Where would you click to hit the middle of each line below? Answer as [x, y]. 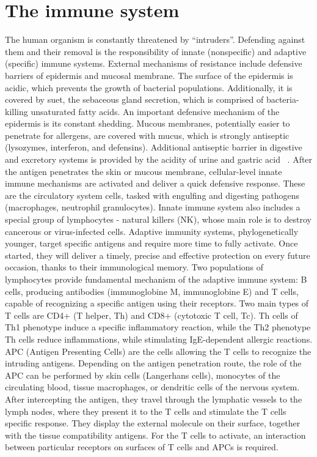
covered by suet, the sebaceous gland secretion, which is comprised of [134, 99]
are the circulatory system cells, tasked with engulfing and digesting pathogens [152, 195]
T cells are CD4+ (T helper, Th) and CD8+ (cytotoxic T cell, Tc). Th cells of [151, 315]
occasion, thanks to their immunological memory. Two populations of [134, 267]
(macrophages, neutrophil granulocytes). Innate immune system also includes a [153, 207]
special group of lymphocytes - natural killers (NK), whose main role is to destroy [158, 219]
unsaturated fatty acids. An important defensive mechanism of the [155, 111]
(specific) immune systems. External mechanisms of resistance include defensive [154, 63]
